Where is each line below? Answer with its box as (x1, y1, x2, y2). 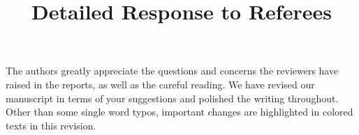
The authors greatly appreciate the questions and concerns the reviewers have (6, 63, 339, 78)
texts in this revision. (6, 118, 96, 132)
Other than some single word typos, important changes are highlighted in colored (6, 104, 353, 119)
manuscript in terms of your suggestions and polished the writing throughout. (6, 90, 339, 105)
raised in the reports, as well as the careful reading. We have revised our (6, 77, 315, 91)
